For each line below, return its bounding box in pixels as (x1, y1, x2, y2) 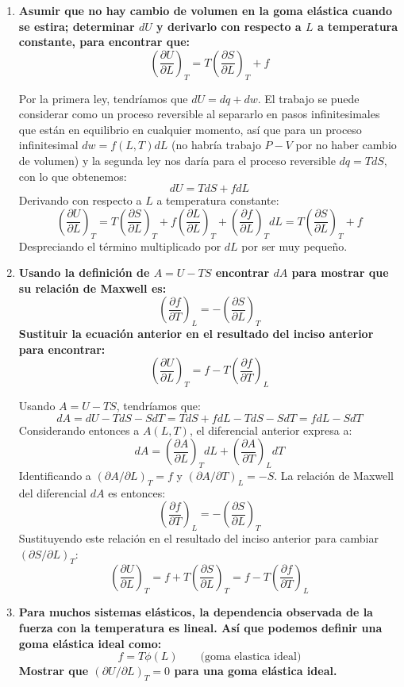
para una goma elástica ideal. (174, 662, 337, 679)
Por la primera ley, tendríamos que (18, 90, 188, 106)
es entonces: (108, 484, 166, 501)
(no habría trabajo (171, 136, 261, 153)
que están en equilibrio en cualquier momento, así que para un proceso (18, 121, 362, 137)
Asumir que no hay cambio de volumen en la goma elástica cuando (18, 2, 392, 18)
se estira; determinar (18, 17, 135, 34)
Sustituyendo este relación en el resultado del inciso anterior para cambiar (18, 530, 379, 547)
